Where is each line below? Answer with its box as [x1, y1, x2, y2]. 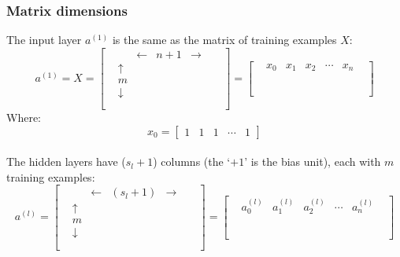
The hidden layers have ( [6, 153, 126, 170]
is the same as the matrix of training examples [112, 31, 337, 48]
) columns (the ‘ [153, 153, 231, 170]
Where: [6, 109, 41, 125]
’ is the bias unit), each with [244, 153, 381, 170]
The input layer [6, 31, 82, 48]
